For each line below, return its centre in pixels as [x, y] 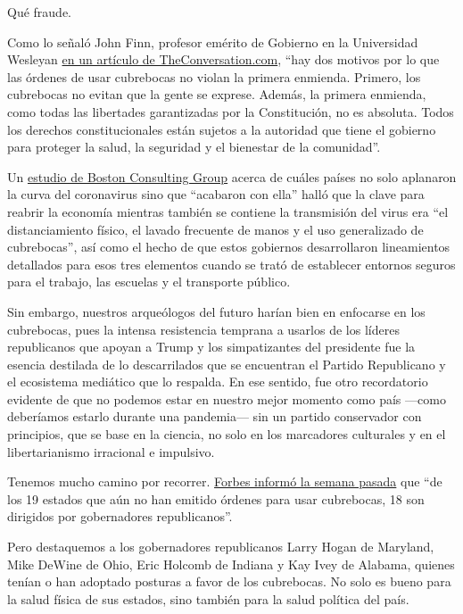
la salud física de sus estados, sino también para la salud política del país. [208, 598]
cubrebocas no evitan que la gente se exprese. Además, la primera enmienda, [217, 94]
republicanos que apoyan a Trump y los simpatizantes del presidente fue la [211, 347]
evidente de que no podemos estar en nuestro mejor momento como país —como [227, 398]
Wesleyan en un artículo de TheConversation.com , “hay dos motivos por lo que [223, 59]
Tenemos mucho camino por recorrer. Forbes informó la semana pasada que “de [225, 481]
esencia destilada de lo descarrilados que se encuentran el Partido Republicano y [227, 364]
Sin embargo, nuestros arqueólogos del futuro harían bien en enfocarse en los [216, 311]
